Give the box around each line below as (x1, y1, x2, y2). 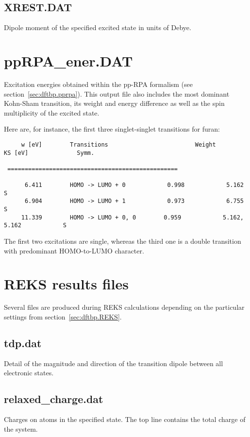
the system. (4, 423, 38, 434)
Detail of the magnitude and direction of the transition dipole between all (4, 358, 223, 368)
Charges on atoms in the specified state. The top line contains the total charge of (4, 414, 246, 424)
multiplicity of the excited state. (4, 107, 100, 118)
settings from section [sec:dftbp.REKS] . (4, 312, 122, 322)
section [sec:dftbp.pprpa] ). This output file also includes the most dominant (4, 88, 230, 99)
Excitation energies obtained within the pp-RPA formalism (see (4, 79, 193, 89)
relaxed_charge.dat (4, 391, 103, 406)
